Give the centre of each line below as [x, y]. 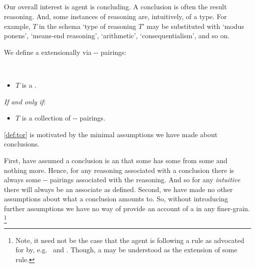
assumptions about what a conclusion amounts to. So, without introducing [116, 199]
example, [17, 26]
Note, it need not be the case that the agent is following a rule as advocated [130, 240]
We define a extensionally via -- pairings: [65, 52]
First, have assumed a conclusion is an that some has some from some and [116, 160]
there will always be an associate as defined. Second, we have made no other [118, 189]
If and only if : [25, 101]
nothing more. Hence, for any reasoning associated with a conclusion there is [119, 170]
